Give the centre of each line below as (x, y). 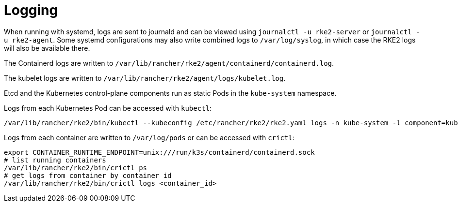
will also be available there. (47, 48)
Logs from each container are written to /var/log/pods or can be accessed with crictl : (149, 137)
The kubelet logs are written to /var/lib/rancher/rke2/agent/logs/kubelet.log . (145, 78)
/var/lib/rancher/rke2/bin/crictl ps (76, 168)
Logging (31, 10)
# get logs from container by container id (88, 175)
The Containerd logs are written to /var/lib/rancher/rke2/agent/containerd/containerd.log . (169, 63)
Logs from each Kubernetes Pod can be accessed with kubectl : (108, 108)
